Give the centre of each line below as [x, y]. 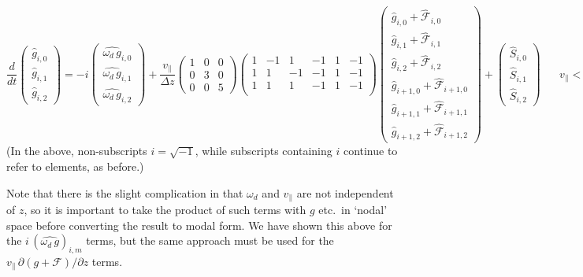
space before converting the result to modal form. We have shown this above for [199, 225]
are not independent [345, 192]
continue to [370, 151]
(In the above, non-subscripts [77, 151]
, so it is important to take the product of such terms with [165, 209]
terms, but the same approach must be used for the [210, 240]
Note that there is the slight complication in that [125, 192]
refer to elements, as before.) [75, 166]
